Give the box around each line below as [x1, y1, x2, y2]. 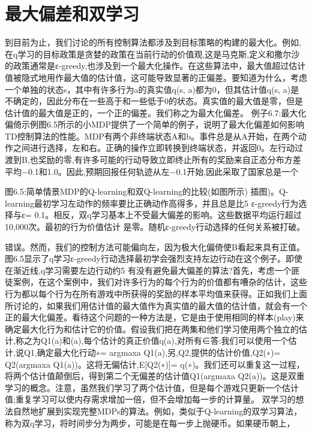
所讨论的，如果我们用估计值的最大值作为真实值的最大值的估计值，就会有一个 [5, 299, 307, 311]
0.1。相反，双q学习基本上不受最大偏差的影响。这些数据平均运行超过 [34, 208, 302, 221]
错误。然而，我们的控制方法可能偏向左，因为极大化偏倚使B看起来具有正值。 [5, 240, 305, 253]
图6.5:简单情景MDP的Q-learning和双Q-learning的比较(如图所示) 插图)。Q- [5, 185, 289, 198]
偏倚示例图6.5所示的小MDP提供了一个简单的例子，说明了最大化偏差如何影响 [5, 118, 304, 131]
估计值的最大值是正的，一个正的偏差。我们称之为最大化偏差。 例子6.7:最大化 [5, 106, 307, 119]
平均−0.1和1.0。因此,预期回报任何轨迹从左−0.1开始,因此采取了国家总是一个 [5, 165, 299, 177]
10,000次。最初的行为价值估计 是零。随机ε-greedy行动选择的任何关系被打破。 [5, 220, 305, 233]
